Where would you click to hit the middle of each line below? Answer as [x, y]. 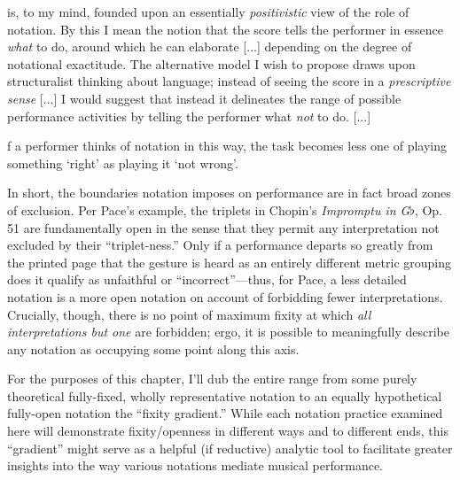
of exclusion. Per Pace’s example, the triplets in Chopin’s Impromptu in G [209, 209]
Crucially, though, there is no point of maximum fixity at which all [189, 314]
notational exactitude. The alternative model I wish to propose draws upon [211, 63]
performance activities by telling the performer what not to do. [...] [189, 116]
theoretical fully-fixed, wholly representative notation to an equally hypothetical [225, 395]
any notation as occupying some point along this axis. [153, 348]
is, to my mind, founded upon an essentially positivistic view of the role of [208, 12]
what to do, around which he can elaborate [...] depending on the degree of [210, 46]
